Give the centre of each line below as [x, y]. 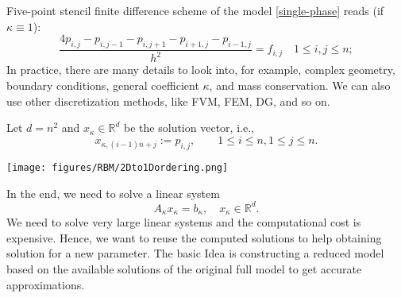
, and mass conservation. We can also [300, 85]
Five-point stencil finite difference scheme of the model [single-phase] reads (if [195, 10]
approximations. [46, 284]
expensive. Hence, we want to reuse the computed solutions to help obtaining [194, 237]
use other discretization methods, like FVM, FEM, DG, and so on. [168, 101]
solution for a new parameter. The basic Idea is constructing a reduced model [195, 253]
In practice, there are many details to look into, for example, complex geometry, [201, 70]
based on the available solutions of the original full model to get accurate [184, 268]
